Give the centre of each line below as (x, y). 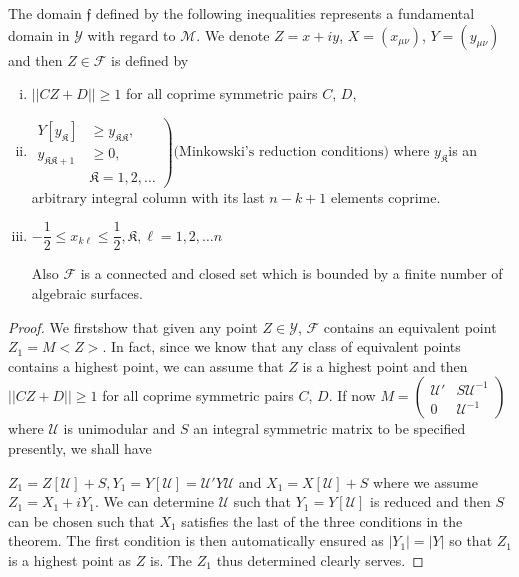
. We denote (233, 34)
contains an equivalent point (410, 326)
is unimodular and (119, 428)
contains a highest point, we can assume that (146, 365)
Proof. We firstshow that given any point (133, 326)
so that (471, 540)
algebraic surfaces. (87, 293)
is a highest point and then (385, 365)
